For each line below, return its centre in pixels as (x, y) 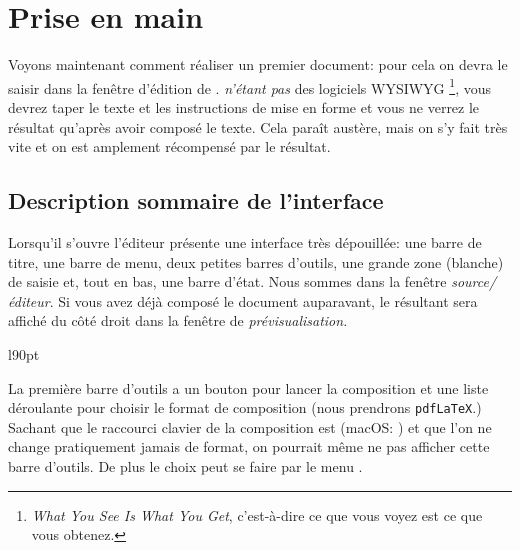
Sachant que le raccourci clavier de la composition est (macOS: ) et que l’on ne (250, 426)
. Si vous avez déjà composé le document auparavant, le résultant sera (263, 300)
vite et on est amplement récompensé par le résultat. (169, 146)
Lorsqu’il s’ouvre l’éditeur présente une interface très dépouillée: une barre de (245, 241)
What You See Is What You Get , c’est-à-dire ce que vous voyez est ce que (257, 514)
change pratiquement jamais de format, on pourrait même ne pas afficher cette (249, 446)
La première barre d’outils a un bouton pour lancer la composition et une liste (248, 387)
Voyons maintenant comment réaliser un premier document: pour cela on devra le (258, 64)
